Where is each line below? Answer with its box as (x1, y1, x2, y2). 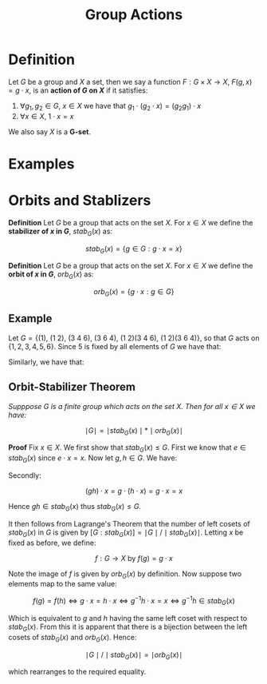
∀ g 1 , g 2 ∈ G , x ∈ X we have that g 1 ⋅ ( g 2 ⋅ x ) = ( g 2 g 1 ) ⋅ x (19, 101, 202, 113)
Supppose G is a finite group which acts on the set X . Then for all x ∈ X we (8, 401, 257, 411)
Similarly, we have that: (8, 357, 84, 367)
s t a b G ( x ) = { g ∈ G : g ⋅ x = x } (84, 244, 183, 255)
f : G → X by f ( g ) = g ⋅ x (95, 553, 173, 563)
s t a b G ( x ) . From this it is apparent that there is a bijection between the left (8, 622, 248, 633)
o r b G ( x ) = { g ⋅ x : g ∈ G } (93, 287, 175, 299)
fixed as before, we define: (8, 538, 96, 547)
